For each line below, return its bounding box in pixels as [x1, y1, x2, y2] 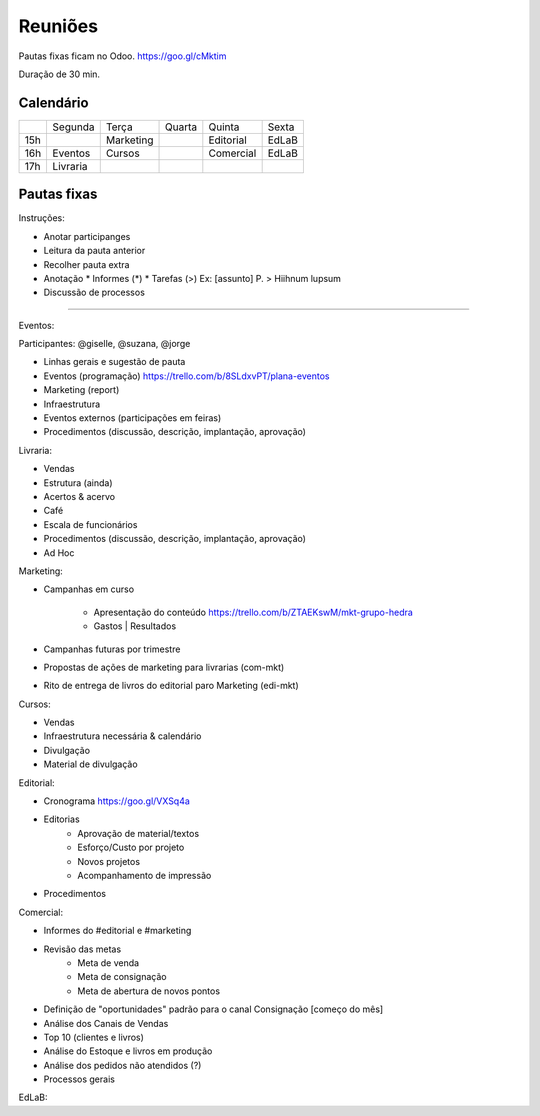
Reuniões [18, 15, 99, 37]
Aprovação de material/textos [77, 827, 200, 839]
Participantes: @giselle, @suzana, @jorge [18, 338, 191, 350]
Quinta [208, 120, 240, 134]
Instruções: [18, 212, 65, 224]
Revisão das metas [43, 943, 122, 955]
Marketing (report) [43, 384, 120, 396]
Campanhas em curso [43, 583, 135, 595]
